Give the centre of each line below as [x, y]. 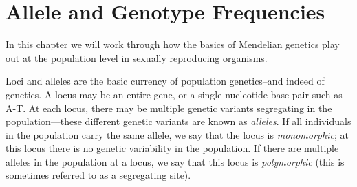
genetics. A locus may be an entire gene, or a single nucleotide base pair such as [174, 94]
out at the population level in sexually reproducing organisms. [137, 57]
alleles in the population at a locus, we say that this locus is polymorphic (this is [175, 161]
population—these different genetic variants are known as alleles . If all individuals [178, 121]
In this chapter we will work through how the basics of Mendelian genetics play [173, 44]
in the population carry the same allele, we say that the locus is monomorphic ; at [177, 134]
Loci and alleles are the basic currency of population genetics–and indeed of [165, 81]
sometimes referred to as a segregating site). [98, 175]
